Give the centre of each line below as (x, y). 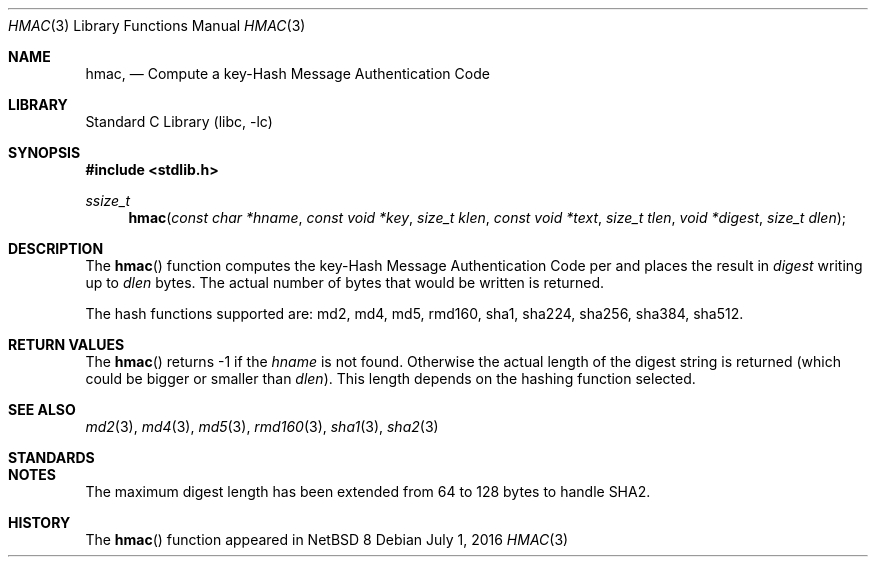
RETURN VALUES (66, 344)
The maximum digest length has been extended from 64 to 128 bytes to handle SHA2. (368, 491)
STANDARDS (51, 457)
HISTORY (39, 522)
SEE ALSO (42, 409)
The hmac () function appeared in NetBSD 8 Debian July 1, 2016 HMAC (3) (327, 539)
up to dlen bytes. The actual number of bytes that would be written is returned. (345, 282)
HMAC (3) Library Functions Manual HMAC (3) (157, 25)
